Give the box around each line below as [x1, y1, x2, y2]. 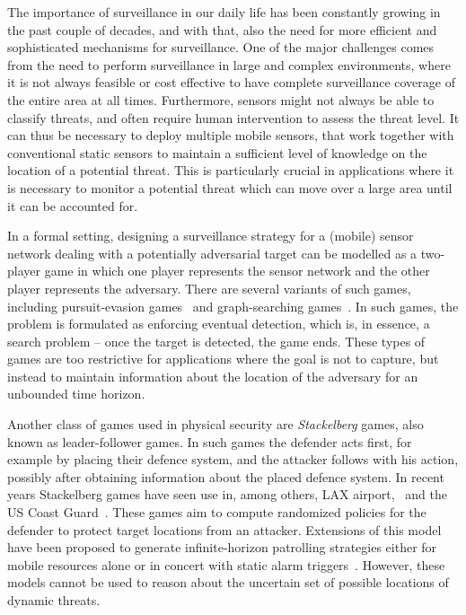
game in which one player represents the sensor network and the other [44, 261, 430, 280]
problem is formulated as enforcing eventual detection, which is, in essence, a [7, 314, 430, 333]
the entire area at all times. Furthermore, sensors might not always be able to [7, 90, 435, 109]
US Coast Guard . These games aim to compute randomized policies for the [7, 503, 426, 522]
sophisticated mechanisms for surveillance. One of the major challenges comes [7, 38, 435, 57]
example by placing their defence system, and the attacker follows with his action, [7, 450, 459, 469]
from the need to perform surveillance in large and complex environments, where [7, 55, 451, 74]
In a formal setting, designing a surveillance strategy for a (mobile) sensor [7, 226, 414, 245]
